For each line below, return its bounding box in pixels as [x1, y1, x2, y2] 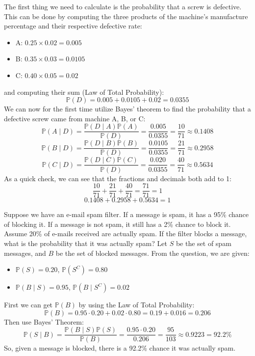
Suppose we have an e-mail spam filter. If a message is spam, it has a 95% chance [4, 209, 249, 219]
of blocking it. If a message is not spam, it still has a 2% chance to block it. [4, 219, 231, 229]
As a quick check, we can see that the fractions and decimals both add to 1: [4, 173, 231, 183]
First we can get [4, 300, 53, 310]
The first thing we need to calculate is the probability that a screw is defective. [4, 1, 242, 11]
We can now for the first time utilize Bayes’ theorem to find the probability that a [4, 104, 251, 114]
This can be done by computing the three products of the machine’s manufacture [4, 11, 248, 21]
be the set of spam [176, 238, 231, 248]
